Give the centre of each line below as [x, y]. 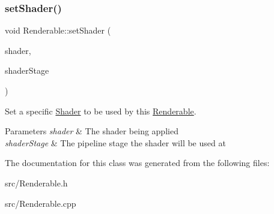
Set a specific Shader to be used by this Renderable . [101, 111]
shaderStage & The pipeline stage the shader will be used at [115, 142]
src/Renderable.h [36, 183]
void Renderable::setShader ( [58, 30]
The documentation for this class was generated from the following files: [137, 163]
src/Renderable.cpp [41, 203]
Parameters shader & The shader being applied [92, 131]
